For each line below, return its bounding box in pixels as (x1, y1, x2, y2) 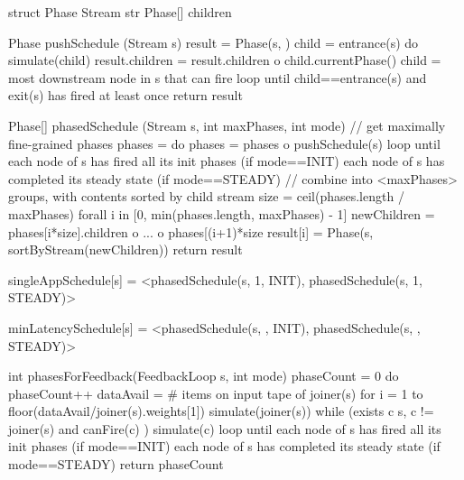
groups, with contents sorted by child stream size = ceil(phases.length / (8, 187, 404, 206)
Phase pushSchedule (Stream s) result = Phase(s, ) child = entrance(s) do (8, 32, 419, 51)
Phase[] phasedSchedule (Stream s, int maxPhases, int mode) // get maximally (8, 115, 446, 134)
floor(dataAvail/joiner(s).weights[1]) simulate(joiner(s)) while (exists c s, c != (8, 402, 434, 420)
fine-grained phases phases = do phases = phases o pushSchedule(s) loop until (8, 134, 441, 152)
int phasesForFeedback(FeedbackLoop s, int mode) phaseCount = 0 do (8, 366, 399, 385)
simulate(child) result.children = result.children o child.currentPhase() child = (8, 51, 441, 69)
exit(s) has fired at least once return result (8, 86, 243, 105)
